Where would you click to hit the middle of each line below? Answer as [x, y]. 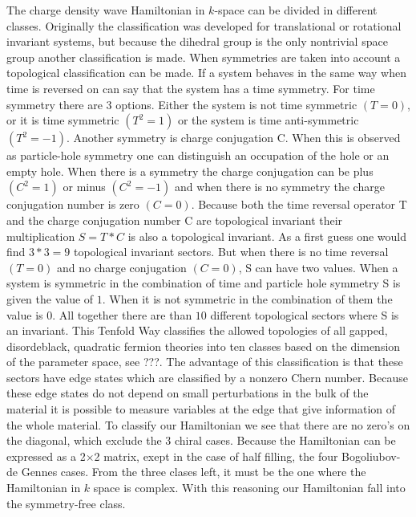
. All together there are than [122, 314]
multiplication [41, 236]
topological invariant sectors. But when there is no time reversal [231, 252]
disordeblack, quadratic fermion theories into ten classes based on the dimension [204, 346]
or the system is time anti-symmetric [268, 120]
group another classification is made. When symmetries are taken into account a [204, 57]
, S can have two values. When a [318, 267]
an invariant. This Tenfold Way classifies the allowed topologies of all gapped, [197, 330]
